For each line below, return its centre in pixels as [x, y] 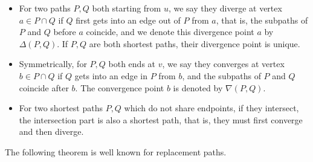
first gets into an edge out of [128, 20]
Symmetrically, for [53, 64]
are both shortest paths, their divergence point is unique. [195, 43]
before [65, 32]
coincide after [44, 87]
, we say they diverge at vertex [225, 8]
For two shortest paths [61, 108]
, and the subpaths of [221, 75]
